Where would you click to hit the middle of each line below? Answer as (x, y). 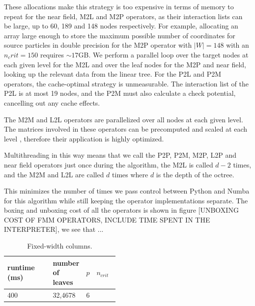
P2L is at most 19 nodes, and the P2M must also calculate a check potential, (120, 93)
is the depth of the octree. (195, 174)
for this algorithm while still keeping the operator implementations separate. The (126, 200)
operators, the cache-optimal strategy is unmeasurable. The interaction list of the (126, 83)
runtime (21, 267)
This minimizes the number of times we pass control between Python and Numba (127, 191)
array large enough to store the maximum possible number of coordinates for (120, 35)
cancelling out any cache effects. (52, 102)
